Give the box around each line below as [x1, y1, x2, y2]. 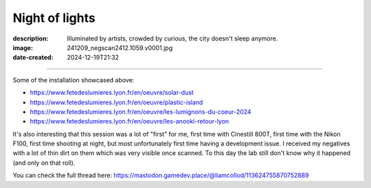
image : [12, 43, 34, 51]
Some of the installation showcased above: [12, 75, 135, 84]
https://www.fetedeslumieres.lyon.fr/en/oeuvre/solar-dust [30, 89, 194, 97]
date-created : [12, 54, 54, 62]
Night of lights [12, 10, 95, 25]
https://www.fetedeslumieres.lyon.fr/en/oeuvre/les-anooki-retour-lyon [30, 117, 229, 126]
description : [12, 34, 49, 43]
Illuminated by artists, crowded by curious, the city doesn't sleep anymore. [67, 34, 278, 43]
